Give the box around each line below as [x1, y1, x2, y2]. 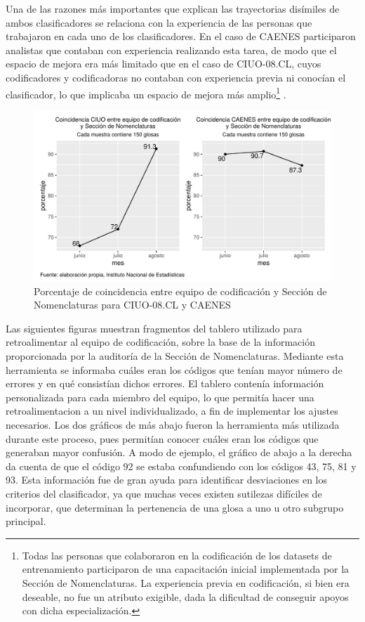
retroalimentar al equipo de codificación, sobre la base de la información [6, 335, 315, 349]
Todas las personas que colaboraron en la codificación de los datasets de [22, 548, 332, 562]
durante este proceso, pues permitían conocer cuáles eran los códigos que [6, 431, 319, 446]
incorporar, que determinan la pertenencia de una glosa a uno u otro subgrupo [6, 500, 344, 514]
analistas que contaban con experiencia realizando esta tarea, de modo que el [6, 42, 337, 57]
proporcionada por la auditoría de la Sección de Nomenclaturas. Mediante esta [6, 349, 344, 363]
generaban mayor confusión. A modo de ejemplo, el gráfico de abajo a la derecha [6, 445, 352, 460]
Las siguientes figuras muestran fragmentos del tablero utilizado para [6, 320, 303, 335]
